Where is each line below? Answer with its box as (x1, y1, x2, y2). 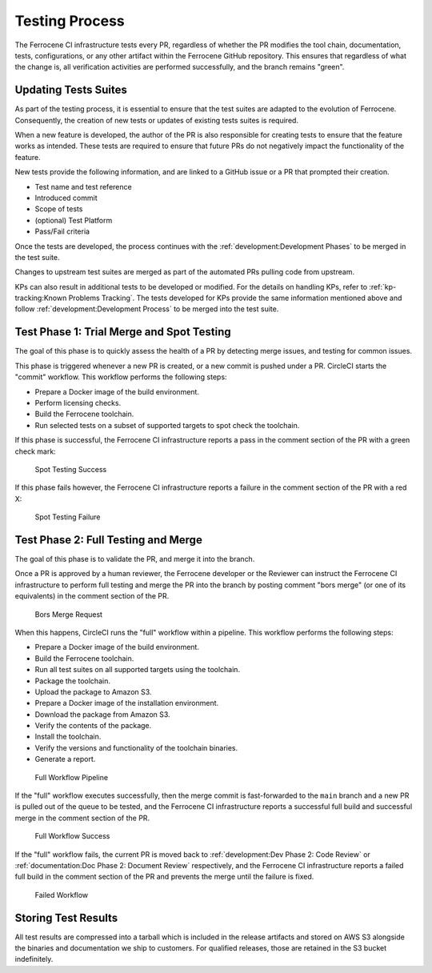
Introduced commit (34, 193, 98, 202)
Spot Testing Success (34, 464, 107, 474)
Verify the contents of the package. (34, 721, 152, 731)
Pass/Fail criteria (34, 226, 90, 236)
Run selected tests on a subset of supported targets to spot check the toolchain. (34, 420, 300, 430)
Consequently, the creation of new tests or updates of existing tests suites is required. (14, 115, 299, 125)
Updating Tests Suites (14, 83, 127, 97)
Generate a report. (34, 755, 96, 764)
